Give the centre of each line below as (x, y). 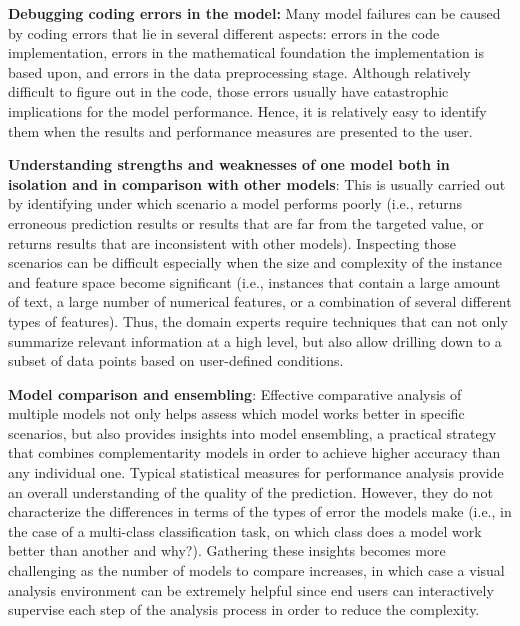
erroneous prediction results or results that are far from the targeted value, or (246, 222)
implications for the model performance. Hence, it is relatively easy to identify (247, 110)
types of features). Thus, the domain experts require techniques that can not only (258, 320)
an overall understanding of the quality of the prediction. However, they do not (250, 491)
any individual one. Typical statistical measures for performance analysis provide (256, 472)
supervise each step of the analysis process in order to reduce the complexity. (244, 609)
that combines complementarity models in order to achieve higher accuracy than (254, 452)
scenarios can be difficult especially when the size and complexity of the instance (255, 262)
